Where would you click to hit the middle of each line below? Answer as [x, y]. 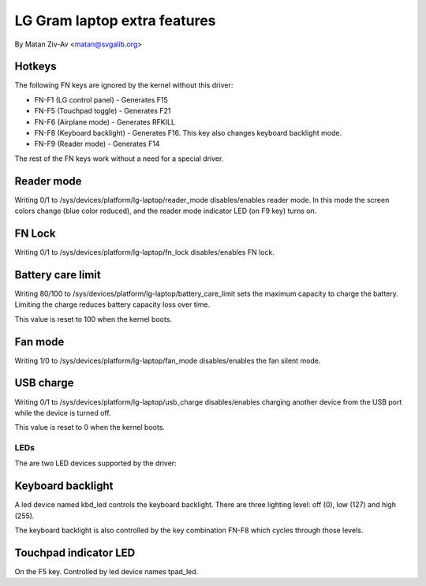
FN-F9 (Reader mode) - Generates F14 [97, 144]
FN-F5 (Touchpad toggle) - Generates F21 [103, 111]
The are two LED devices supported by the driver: [95, 463]
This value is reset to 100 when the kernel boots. [93, 319]
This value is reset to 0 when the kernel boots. [90, 427]
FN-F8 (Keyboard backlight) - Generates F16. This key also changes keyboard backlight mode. [188, 133]
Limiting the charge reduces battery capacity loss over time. [112, 304]
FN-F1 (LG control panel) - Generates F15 [101, 99]
